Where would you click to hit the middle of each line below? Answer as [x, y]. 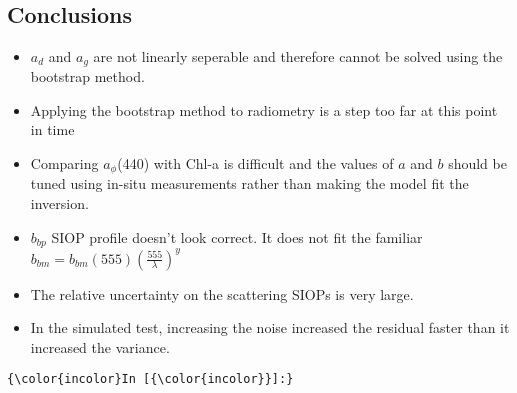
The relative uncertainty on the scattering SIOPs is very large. [222, 293]
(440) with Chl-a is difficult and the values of [255, 163]
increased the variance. [100, 346]
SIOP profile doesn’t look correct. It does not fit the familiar [237, 236]
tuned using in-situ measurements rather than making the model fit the [249, 183]
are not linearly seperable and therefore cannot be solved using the [298, 55]
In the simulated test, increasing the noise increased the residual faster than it [270, 327]
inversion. [59, 203]
